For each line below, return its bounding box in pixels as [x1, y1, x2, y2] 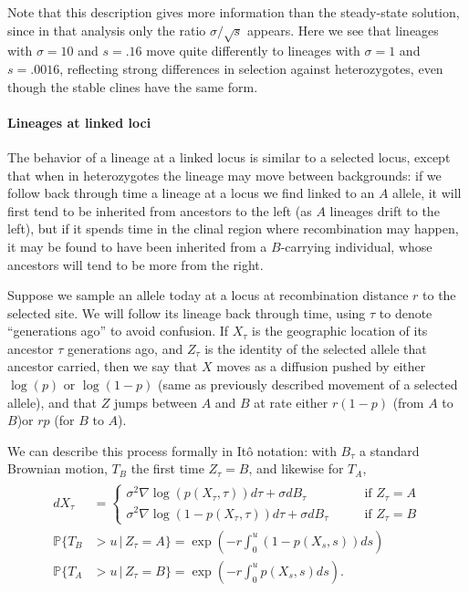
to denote [379, 303, 433, 322]
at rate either [254, 392, 328, 411]
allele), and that [7, 392, 98, 411]
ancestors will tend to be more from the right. [7, 254, 264, 274]
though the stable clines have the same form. [7, 77, 258, 96]
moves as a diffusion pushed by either [216, 357, 426, 376]
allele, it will [392, 183, 462, 203]
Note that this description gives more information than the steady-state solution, [7, 3, 460, 21]
